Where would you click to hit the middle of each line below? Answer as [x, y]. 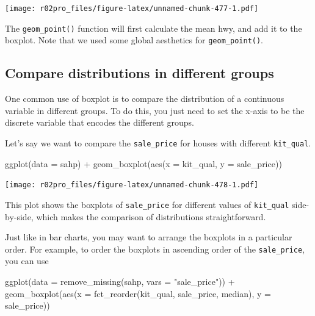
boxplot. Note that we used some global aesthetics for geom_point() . [134, 40]
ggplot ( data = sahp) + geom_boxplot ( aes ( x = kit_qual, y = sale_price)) [143, 163]
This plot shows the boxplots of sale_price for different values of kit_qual [147, 204]
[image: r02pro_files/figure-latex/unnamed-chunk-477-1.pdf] [132, 9]
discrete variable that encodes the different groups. [100, 122]
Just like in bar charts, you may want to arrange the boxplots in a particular [149, 237]
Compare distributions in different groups [139, 73]
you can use [27, 261]
